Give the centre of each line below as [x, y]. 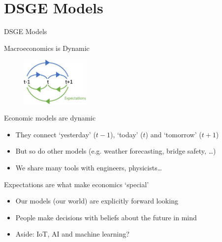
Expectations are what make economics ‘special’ [77, 184]
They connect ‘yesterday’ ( [56, 134]
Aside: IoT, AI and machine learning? [72, 234]
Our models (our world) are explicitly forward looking [97, 201]
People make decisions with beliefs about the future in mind [106, 217]
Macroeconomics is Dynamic [47, 48]
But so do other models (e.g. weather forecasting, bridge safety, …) [116, 151]
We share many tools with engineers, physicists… [89, 168]
